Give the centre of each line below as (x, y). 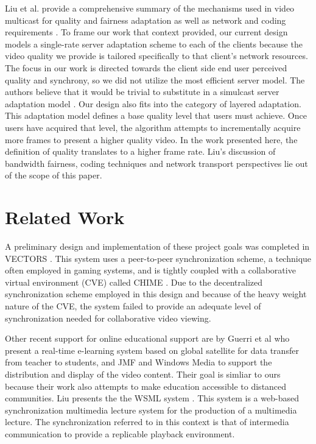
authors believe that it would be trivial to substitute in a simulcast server (142, 92)
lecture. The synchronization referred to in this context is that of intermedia (147, 422)
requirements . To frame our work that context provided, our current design (146, 32)
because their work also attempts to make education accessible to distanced (146, 386)
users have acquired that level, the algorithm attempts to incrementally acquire (153, 127)
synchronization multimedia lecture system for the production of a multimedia (151, 410)
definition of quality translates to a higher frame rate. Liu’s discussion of (140, 151)
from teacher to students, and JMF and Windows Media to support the (139, 362)
